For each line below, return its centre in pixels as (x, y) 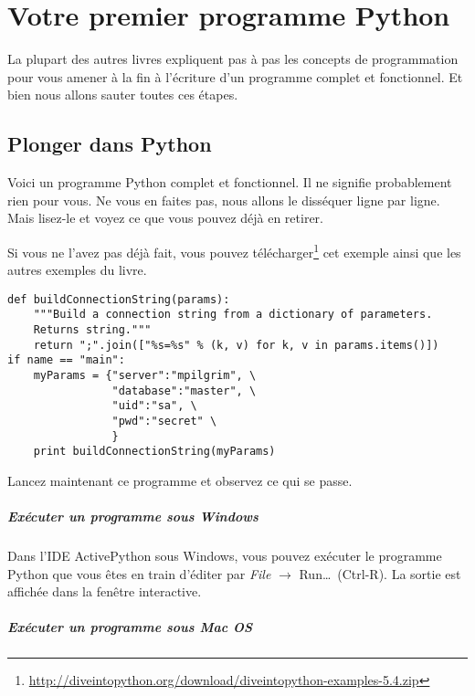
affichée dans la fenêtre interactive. (105, 591)
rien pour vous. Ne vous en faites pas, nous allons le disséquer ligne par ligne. (224, 200)
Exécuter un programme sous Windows (133, 517)
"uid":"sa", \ (154, 406)
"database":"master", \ (184, 390)
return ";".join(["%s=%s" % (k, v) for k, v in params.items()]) (236, 345)
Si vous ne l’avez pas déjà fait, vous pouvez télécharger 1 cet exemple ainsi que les (234, 250)
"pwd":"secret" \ (164, 421)
